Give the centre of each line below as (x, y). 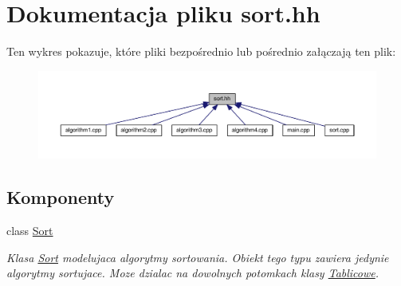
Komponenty (61, 197)
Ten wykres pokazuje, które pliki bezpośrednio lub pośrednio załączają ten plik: (201, 51)
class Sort (30, 231)
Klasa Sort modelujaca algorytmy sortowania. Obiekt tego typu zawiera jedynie (198, 257)
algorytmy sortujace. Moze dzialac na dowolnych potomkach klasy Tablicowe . (193, 273)
